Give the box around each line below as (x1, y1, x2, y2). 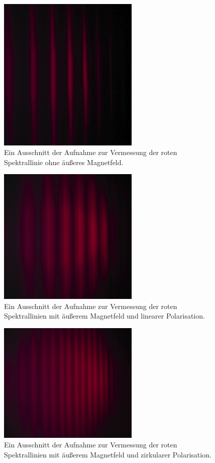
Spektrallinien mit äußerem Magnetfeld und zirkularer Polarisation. (4, 449, 211, 459)
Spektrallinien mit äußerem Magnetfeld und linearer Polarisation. (4, 311, 205, 321)
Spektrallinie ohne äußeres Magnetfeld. (4, 157, 124, 167)
